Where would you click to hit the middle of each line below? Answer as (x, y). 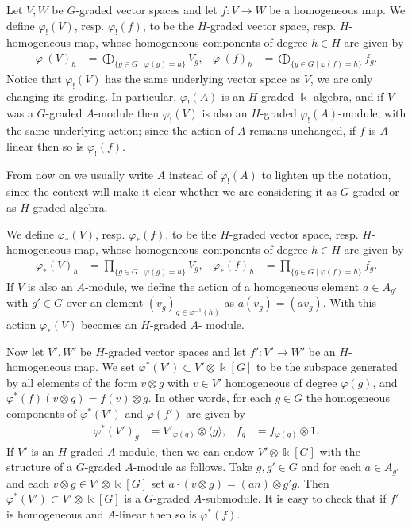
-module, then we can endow (185, 451)
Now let (25, 351)
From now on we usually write (80, 174)
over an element (105, 302)
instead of (193, 174)
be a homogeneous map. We (337, 10)
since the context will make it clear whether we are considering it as (172, 191)
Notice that (34, 78)
